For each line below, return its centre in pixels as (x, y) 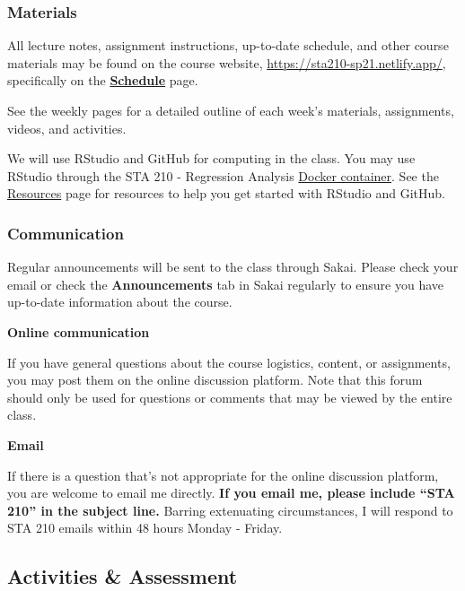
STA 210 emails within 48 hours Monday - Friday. (145, 528)
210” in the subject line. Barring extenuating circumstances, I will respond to (230, 510)
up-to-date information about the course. (120, 302)
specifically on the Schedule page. (103, 80)
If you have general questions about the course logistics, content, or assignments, (229, 362)
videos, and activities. (67, 128)
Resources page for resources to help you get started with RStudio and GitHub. (226, 193)
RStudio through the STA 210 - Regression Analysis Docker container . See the (223, 175)
